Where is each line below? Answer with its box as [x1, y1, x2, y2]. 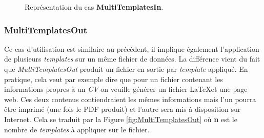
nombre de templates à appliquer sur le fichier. [4, 124, 150, 134]
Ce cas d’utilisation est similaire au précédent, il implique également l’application [4, 43, 259, 54]
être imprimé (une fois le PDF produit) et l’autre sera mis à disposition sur [4, 104, 241, 114]
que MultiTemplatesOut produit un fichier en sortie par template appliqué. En [4, 64, 248, 74]
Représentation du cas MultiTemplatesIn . [25, 2, 164, 12]
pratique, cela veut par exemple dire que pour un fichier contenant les [4, 73, 223, 84]
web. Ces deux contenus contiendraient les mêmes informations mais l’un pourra [4, 93, 256, 104]
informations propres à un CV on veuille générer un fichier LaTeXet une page [4, 84, 248, 94]
